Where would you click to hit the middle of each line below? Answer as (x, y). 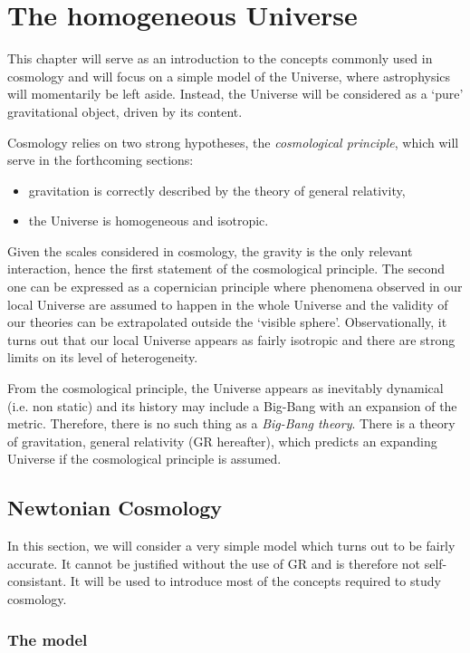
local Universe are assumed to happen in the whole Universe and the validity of (228, 304)
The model (48, 639)
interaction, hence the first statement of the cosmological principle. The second (226, 269)
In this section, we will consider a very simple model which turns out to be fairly (231, 546)
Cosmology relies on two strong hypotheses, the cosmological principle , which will (233, 142)
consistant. (37, 581)
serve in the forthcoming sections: (101, 160)
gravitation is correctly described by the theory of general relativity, (217, 190)
